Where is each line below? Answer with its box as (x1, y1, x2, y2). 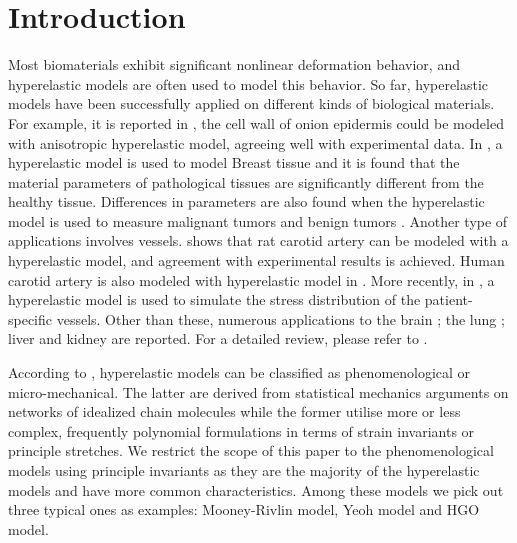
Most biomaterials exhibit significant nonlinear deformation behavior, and (8, 54, 460, 75)
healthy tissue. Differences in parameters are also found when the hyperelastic (8, 191, 485, 212)
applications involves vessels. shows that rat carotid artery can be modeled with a (8, 230, 509, 251)
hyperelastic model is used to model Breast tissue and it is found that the (8, 152, 460, 173)
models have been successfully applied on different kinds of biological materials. (8, 93, 495, 114)
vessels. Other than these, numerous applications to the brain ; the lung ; (56, 308, 505, 329)
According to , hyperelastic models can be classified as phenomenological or (8, 362, 471, 383)
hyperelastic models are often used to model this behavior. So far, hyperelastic (8, 73, 489, 94)
